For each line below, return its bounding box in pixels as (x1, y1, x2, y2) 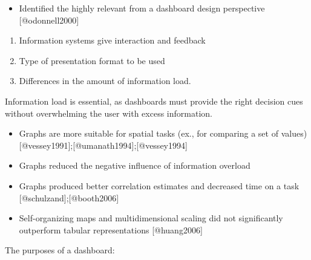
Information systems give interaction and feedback (19, 34, 206, 47)
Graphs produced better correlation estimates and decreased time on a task (19, 179, 300, 192)
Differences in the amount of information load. (19, 74, 191, 87)
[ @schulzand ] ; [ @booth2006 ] (19, 191, 119, 204)
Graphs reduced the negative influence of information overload (19, 159, 250, 172)
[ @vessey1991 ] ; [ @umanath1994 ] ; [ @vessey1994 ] (19, 138, 188, 151)
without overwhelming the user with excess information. (5, 106, 212, 119)
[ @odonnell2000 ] (19, 13, 79, 26)
